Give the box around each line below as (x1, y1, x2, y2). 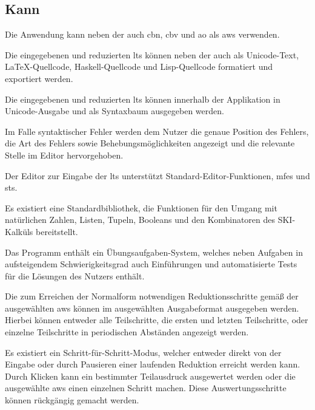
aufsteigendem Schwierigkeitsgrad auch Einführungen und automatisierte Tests (5, 258, 297, 270)
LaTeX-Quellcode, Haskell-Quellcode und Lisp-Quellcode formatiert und (5, 60, 273, 73)
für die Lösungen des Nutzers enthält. (5, 269, 145, 282)
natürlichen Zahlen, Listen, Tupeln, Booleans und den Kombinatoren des (5, 213, 276, 226)
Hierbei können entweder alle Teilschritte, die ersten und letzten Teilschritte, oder (5, 313, 308, 326)
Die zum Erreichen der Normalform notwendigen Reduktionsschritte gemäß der (5, 290, 299, 302)
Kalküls (5, 225, 33, 237)
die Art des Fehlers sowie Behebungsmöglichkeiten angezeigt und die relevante (5, 137, 295, 149)
